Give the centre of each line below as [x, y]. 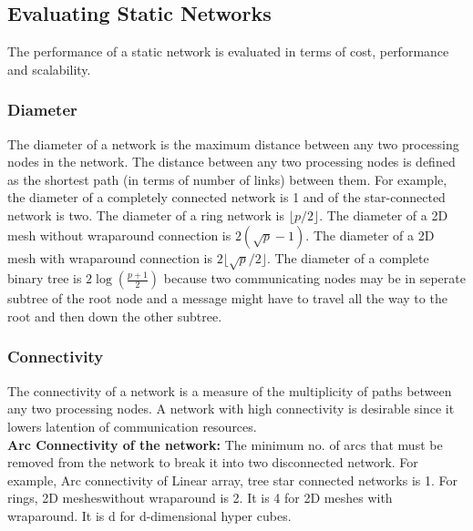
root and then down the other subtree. [115, 316]
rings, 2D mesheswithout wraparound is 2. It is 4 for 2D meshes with [200, 498]
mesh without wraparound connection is [119, 235]
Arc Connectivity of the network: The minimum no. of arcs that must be [225, 444]
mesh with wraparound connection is [110, 257]
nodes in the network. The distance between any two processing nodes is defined [231, 162]
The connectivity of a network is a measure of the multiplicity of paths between [230, 390]
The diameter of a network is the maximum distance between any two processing [233, 143]
